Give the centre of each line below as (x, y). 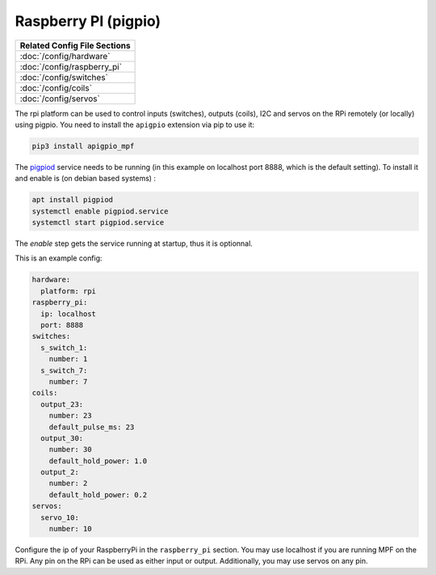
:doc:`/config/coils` (56, 87)
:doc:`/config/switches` (64, 77)
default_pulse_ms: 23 (92, 427)
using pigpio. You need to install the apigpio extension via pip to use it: (134, 125)
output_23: (62, 404)
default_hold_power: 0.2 (98, 495)
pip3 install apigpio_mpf (83, 146)
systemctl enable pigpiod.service (100, 211)
